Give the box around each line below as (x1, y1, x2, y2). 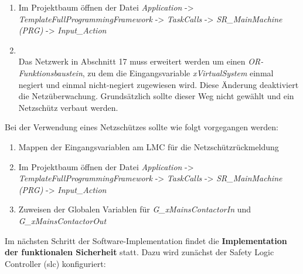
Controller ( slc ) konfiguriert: (5, 257, 106, 269)
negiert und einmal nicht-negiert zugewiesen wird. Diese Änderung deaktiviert (18, 78, 299, 90)
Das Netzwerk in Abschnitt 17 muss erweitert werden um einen (18, 55, 246, 67)
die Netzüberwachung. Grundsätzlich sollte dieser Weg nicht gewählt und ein (18, 90, 294, 102)
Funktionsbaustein (18, 66, 83, 79)
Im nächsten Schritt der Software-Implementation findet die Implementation (5, 234, 287, 246)
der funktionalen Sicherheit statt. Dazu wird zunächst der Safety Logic (5, 246, 274, 258)
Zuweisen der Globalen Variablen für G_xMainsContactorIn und (18, 203, 251, 215)
